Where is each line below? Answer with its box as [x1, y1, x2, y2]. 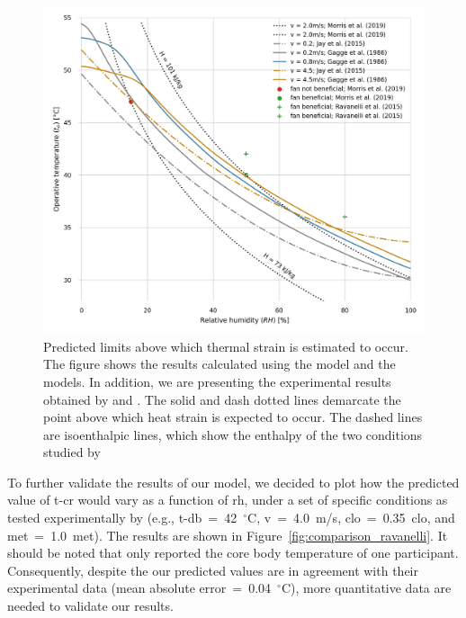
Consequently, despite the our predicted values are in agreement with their [7, 560, 418, 579]
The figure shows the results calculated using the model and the [43, 354, 396, 373]
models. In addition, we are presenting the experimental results [43, 372, 391, 390]
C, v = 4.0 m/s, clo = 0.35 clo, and [247, 508, 455, 527]
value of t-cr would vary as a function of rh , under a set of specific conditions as [7, 490, 448, 509]
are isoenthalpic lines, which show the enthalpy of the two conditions [43, 425, 423, 443]
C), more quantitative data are [281, 578, 452, 597]
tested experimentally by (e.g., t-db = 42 [7, 508, 237, 527]
